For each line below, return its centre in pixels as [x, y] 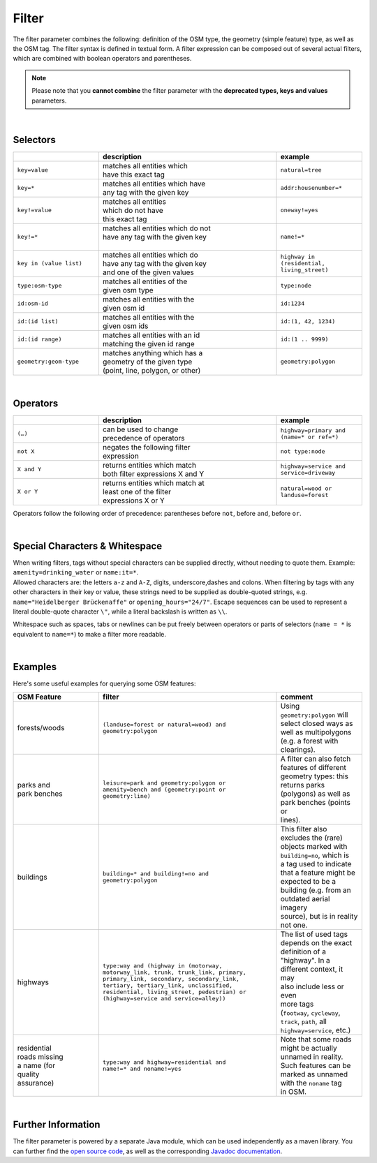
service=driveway [308, 472]
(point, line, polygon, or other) [151, 370]
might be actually [309, 1049]
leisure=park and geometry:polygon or [164, 783]
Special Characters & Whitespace [88, 546]
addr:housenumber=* [311, 188]
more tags [297, 1004]
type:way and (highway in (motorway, [162, 966]
